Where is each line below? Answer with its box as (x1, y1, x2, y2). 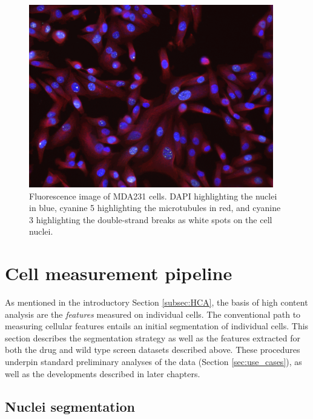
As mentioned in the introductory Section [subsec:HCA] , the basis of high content (5, 296, 308, 308)
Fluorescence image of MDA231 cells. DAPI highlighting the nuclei (29, 189, 277, 202)
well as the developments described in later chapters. (5, 367, 200, 380)
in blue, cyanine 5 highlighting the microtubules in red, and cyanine (29, 201, 281, 214)
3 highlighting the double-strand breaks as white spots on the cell (29, 213, 272, 226)
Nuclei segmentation (5, 397, 135, 415)
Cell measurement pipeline (5, 261, 232, 286)
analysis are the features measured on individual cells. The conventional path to (5, 307, 301, 320)
